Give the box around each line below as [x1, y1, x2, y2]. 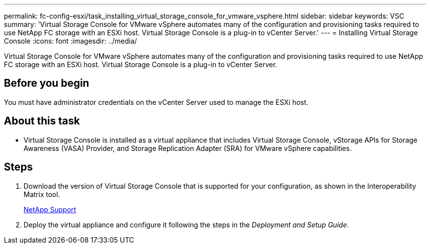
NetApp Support [24, 205, 76, 214]
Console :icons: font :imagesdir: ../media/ [4, 37, 137, 45]
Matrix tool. [24, 190, 60, 198]
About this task [4, 115, 80, 127]
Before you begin [4, 77, 89, 90]
